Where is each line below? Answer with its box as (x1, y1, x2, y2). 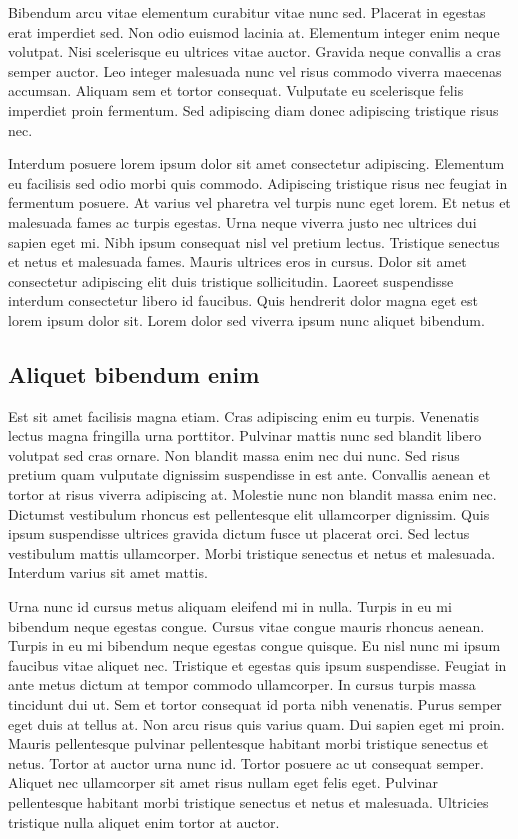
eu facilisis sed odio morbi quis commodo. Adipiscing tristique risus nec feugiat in (8, 172, 508, 193)
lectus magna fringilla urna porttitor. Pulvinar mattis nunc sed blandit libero (8, 425, 482, 446)
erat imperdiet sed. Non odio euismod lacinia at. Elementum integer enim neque (8, 21, 500, 42)
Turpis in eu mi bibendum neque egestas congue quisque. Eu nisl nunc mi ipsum (8, 635, 501, 656)
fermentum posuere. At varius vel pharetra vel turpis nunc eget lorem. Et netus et (8, 192, 511, 213)
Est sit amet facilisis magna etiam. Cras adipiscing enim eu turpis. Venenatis (8, 405, 480, 426)
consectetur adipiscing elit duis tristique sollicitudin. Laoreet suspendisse (8, 270, 454, 291)
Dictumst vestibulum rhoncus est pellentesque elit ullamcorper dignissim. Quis (8, 503, 490, 524)
